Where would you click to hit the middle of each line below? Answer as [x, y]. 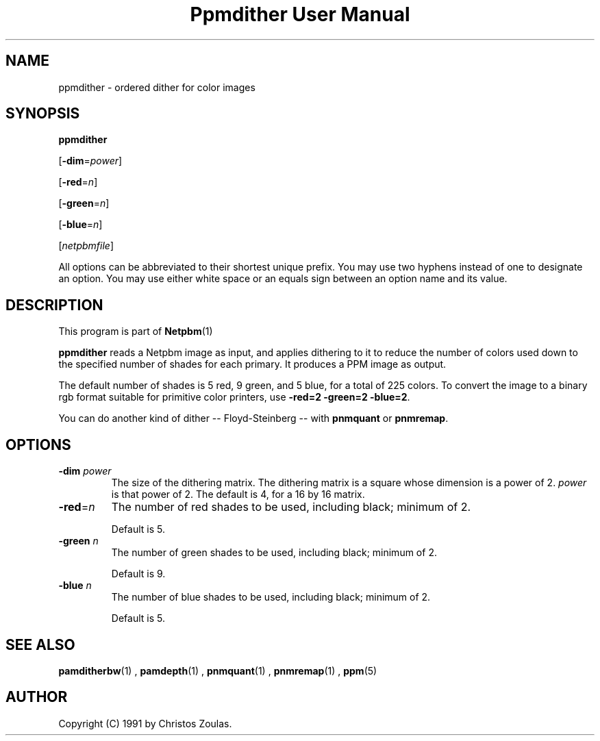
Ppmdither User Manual [300, 14]
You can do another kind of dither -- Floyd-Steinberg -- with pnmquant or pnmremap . [253, 418]
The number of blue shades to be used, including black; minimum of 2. [271, 597]
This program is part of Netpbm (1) [136, 331]
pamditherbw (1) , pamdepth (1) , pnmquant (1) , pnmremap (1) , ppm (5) [218, 670]
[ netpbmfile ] [86, 246]
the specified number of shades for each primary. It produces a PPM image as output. [252, 364]
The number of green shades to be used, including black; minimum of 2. [274, 553]
